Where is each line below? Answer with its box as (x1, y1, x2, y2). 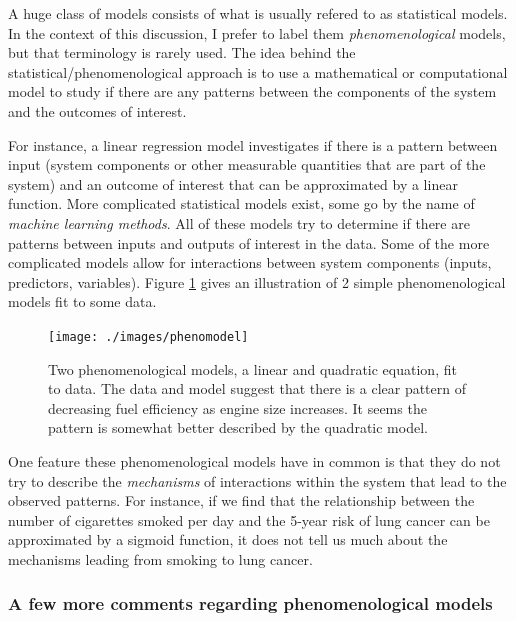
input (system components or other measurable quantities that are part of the (8, 154, 486, 175)
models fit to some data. (8, 291, 157, 312)
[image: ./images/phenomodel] (48, 329, 249, 344)
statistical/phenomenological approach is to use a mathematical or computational (8, 61, 508, 82)
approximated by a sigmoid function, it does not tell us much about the (8, 529, 448, 550)
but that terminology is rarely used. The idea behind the (8, 42, 356, 63)
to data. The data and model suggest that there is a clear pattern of (48, 378, 466, 399)
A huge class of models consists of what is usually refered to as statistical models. (8, 3, 508, 23)
